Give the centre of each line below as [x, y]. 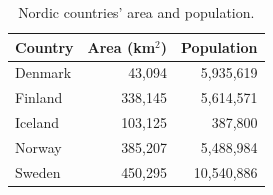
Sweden [38, 171]
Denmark [43, 72]
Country [44, 46]
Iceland [37, 122]
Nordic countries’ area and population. [136, 12]
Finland [39, 97]
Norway [38, 146]
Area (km [121, 46]
